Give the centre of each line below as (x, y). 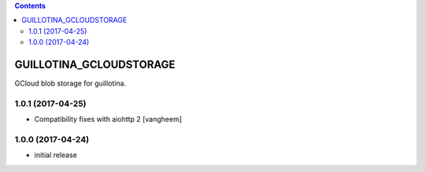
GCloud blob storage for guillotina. (70, 83)
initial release (56, 155)
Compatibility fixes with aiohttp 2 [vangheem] (108, 119)
